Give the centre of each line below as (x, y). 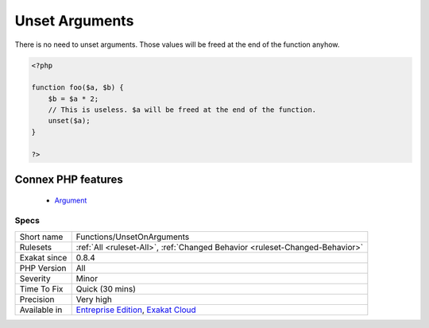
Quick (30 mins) (106, 288)
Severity (35, 278)
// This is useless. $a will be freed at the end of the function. (182, 110)
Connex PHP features (69, 180)
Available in (41, 310)
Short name (41, 237)
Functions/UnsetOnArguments (133, 237)
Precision (37, 299)
